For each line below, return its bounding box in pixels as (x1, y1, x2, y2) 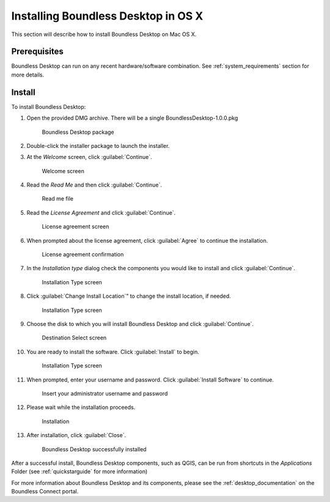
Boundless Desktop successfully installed (42, 445, 147, 452)
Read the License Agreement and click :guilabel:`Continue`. (26, 209, 176, 216)
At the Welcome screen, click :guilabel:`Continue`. (26, 153, 152, 161)
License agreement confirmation (42, 251, 124, 258)
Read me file (42, 195, 73, 202)
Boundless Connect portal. (11, 488, 79, 495)
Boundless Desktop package (42, 128, 114, 136)
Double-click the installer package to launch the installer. (26, 142, 170, 149)
